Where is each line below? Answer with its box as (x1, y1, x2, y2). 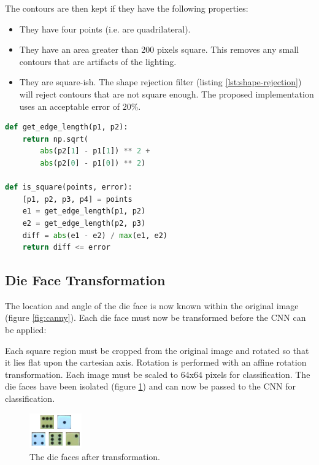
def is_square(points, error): (5, 183, 133, 192)
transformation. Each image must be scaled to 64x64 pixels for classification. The (5, 367, 310, 380)
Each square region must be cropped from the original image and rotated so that (5, 344, 309, 356)
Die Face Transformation (5, 271, 166, 290)
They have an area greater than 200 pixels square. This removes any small (19, 43, 299, 56)
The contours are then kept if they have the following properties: (5, 2, 248, 14)
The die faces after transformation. (29, 450, 160, 463)
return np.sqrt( (22, 134, 89, 144)
